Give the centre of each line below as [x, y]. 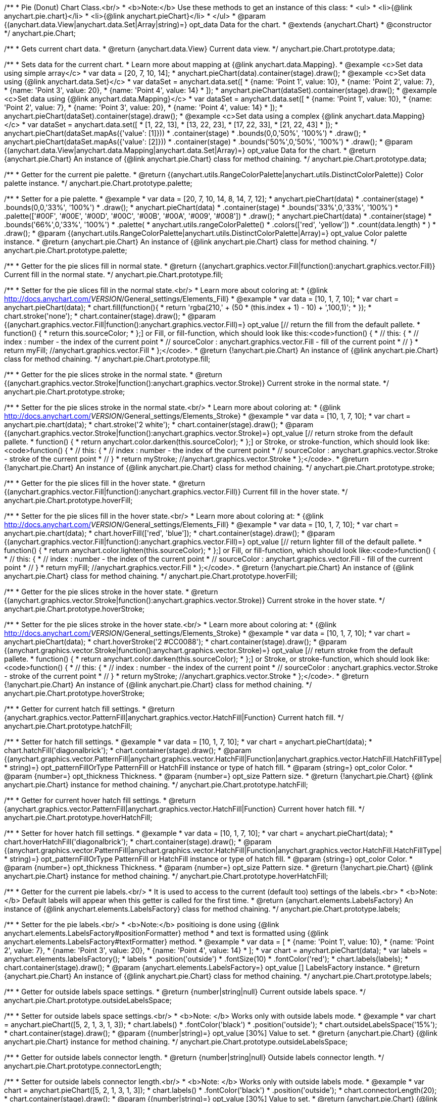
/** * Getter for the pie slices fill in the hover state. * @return [105, 483]
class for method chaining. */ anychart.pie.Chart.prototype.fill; [107, 359]
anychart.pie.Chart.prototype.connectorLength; [83, 1066]
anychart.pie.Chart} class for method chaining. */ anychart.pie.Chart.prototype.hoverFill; [151, 576]
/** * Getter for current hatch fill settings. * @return [89, 709]
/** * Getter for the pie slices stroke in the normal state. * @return [113, 374]
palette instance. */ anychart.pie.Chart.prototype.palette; [98, 183]
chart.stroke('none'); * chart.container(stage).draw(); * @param [110, 316]
